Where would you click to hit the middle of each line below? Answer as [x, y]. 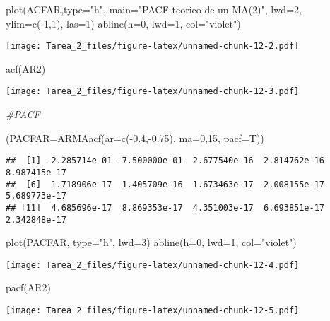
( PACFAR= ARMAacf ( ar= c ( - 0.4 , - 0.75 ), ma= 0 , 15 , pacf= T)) [135, 138]
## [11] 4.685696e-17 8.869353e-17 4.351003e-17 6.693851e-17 [165, 208]
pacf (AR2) [28, 287]
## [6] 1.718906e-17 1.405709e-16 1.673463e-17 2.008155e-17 [165, 184]
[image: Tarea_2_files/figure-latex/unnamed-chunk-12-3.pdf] [153, 92]
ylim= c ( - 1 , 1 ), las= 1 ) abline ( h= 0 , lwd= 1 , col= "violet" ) [123, 23]
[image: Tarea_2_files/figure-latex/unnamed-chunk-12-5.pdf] [153, 311]
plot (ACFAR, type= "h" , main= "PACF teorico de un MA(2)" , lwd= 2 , [154, 9]
